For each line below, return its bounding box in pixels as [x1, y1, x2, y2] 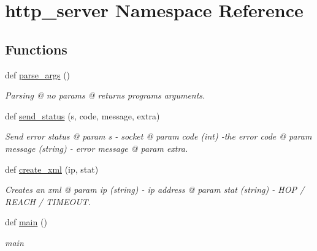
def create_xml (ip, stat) [5, 162, 99, 175]
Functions [5, 39, 67, 58]
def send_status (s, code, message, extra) [5, 109, 160, 122]
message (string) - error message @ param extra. [5, 141, 188, 154]
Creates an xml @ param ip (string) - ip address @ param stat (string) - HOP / [5, 183, 305, 196]
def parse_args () [5, 68, 71, 81]
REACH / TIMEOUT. [5, 195, 91, 208]
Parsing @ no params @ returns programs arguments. [5, 89, 205, 102]
